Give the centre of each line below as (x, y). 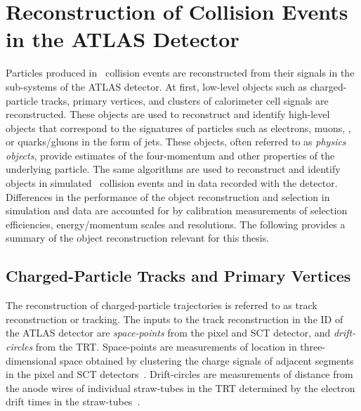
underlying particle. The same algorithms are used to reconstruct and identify (173, 169)
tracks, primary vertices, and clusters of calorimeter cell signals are (185, 100)
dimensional (31, 360)
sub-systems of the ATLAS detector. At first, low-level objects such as (156, 86)
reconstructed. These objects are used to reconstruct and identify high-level (168, 114)
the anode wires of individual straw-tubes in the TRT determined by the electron (180, 387)
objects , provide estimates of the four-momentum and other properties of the (170, 155)
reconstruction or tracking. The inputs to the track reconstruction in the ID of (175, 319)
